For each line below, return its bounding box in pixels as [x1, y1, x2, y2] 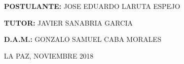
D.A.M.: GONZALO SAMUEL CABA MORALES [4, 34, 161, 44]
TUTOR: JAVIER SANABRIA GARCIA [4, 17, 133, 28]
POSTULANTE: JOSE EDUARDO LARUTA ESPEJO [4, 1, 181, 11]
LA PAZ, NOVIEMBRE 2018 [4, 50, 94, 61]
